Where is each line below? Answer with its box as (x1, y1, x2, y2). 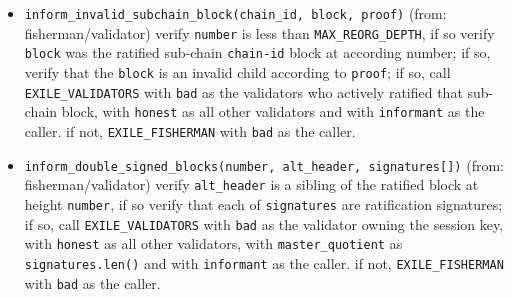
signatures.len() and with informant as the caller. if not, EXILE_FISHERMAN (24, 252, 504, 273)
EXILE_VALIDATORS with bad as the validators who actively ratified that (24, 81, 463, 102)
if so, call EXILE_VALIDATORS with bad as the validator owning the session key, (24, 213, 504, 234)
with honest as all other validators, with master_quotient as (24, 233, 403, 254)
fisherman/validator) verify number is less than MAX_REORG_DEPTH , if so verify (24, 22, 495, 43)
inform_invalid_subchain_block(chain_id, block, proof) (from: (24, 3, 447, 23)
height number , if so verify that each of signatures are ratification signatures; (24, 193, 503, 214)
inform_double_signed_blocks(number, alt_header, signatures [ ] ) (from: (24, 154, 504, 175)
